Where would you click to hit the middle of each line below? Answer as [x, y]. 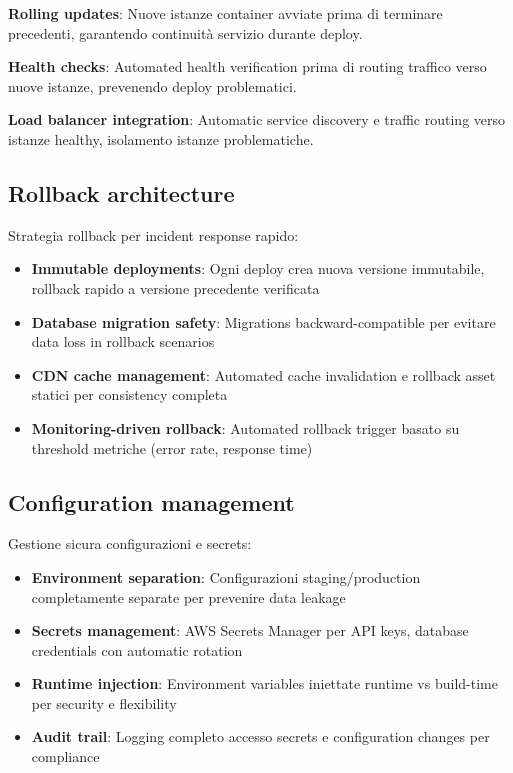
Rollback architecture [121, 192]
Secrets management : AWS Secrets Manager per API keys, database [250, 630]
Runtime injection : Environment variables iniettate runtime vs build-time [264, 683]
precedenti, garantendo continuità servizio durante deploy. [185, 32]
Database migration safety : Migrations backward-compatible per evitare [263, 321]
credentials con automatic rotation [137, 649]
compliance [65, 756]
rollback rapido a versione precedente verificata [175, 287]
